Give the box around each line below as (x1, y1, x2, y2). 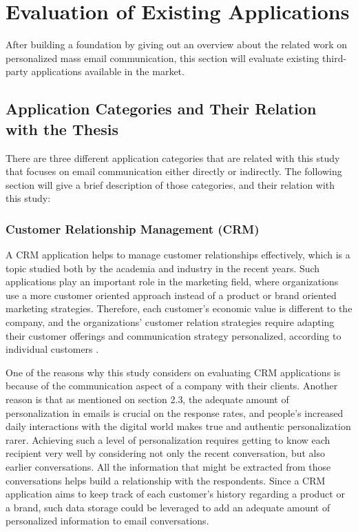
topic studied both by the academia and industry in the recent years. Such (6, 260, 320, 275)
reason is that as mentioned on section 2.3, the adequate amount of (6, 392, 289, 407)
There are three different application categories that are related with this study (6, 150, 340, 165)
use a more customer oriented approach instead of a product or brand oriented (6, 287, 337, 302)
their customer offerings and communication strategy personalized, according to (6, 328, 341, 342)
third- (322, 50, 347, 65)
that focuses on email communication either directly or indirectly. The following (6, 164, 342, 178)
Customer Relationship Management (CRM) (6, 220, 260, 237)
